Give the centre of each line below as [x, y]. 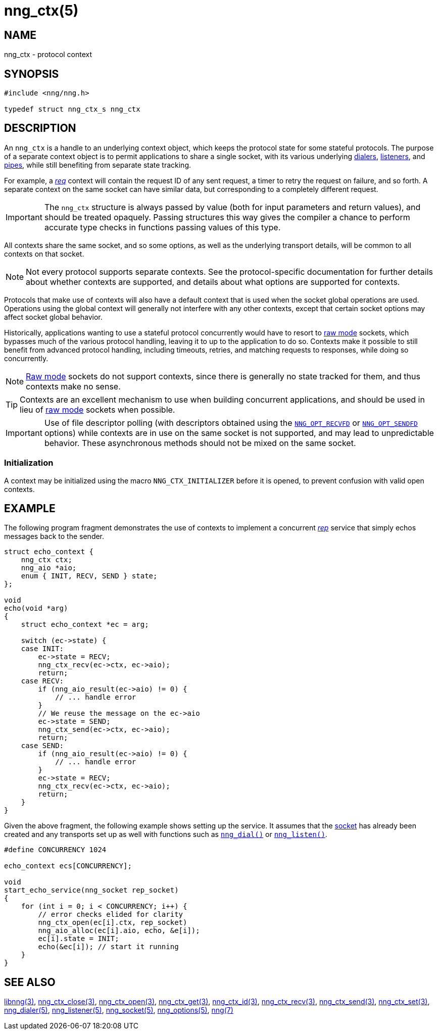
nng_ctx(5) [41, 11]
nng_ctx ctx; [46, 560]
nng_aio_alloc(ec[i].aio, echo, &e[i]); [119, 931]
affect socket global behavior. [53, 317]
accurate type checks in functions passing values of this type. [162, 227]
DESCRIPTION [40, 128]
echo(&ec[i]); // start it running [108, 947]
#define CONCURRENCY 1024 [55, 850]
